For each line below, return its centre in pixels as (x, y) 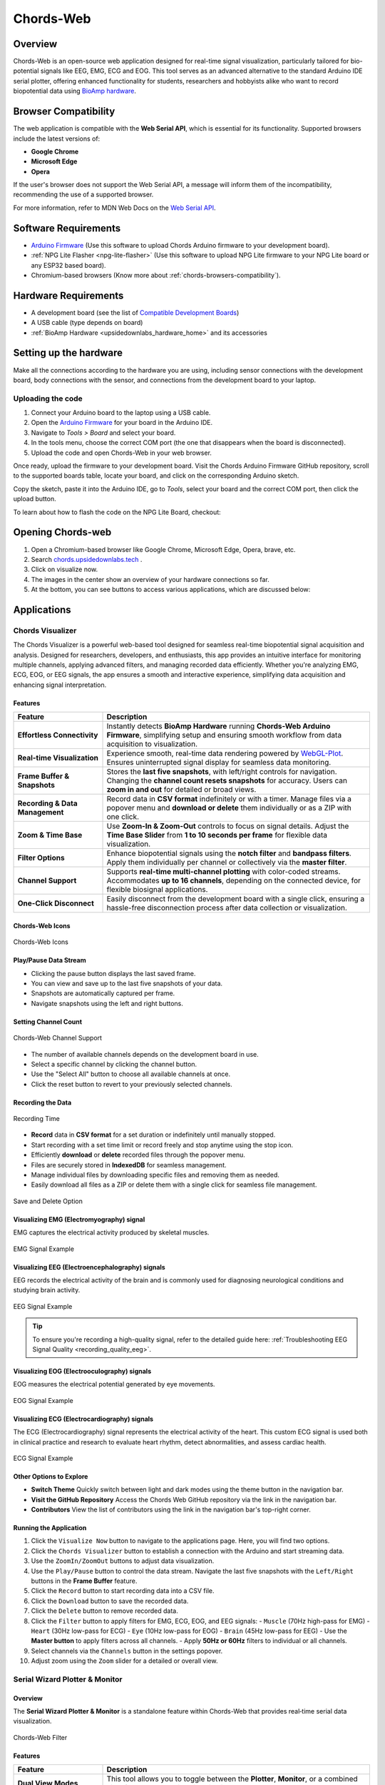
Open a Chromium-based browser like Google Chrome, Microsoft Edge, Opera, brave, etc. (163, 549)
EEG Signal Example (43, 1306)
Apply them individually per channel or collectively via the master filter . (227, 863)
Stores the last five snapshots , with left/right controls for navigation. (222, 772)
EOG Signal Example (43, 1400)
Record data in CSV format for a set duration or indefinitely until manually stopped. (153, 1135)
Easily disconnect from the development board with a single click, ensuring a (236, 899)
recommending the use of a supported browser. (83, 195)
